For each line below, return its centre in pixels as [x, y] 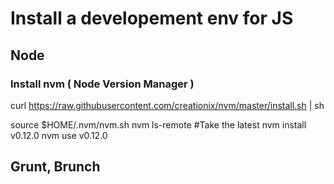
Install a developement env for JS [152, 18]
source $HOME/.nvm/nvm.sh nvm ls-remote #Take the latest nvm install [158, 124]
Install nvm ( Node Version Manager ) [102, 84]
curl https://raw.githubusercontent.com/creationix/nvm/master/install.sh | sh [167, 105]
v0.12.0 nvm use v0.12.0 [59, 135]
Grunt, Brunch [55, 167]
